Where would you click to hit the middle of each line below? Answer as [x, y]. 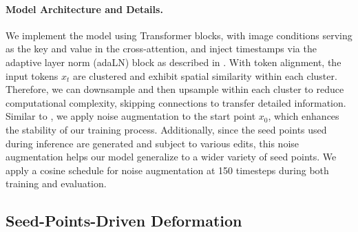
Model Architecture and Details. [84, 9]
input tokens [32, 75]
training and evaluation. [56, 183]
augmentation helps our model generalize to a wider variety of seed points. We [171, 157]
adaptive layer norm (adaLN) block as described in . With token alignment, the [173, 62]
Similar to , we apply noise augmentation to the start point [131, 116]
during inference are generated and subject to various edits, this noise [152, 143]
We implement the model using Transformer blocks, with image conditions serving [179, 35]
